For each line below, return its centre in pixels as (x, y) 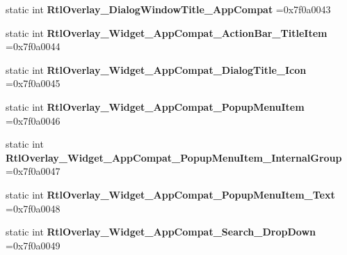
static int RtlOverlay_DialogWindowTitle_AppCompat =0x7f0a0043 (168, 9)
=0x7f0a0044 (33, 46)
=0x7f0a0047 (33, 171)
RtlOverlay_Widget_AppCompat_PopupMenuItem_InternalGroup (174, 157)
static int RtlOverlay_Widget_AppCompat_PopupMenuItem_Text (170, 194)
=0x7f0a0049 (33, 245)
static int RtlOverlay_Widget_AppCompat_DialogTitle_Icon (156, 69)
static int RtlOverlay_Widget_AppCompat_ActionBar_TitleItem (167, 32)
